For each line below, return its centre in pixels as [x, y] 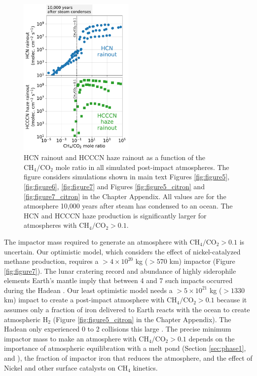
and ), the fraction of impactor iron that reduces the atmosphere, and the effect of [128, 358]
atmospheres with [50, 225]
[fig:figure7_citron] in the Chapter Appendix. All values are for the [125, 196]
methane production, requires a [51, 261]
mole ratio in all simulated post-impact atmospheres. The [142, 167]
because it [232, 300]
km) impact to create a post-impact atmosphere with [84, 300]
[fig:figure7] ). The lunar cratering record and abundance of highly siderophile [120, 271]
